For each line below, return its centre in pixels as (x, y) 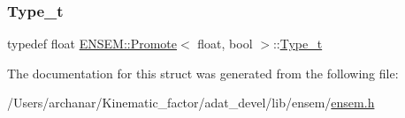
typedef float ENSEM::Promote (92, 44)
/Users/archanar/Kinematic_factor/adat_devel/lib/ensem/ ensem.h (191, 103)
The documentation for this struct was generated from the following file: (203, 73)
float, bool (225, 44)
